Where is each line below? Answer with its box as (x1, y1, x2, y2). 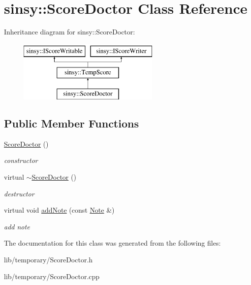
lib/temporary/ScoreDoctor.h (4, 254, 93, 265)
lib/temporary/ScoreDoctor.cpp (4, 271, 100, 281)
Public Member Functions (4, 116, 139, 131)
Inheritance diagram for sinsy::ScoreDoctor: (4, 27, 135, 37)
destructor (4, 188, 34, 198)
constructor (4, 155, 38, 165)
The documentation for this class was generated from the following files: (4, 238, 221, 248)
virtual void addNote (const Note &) (4, 205, 115, 215)
